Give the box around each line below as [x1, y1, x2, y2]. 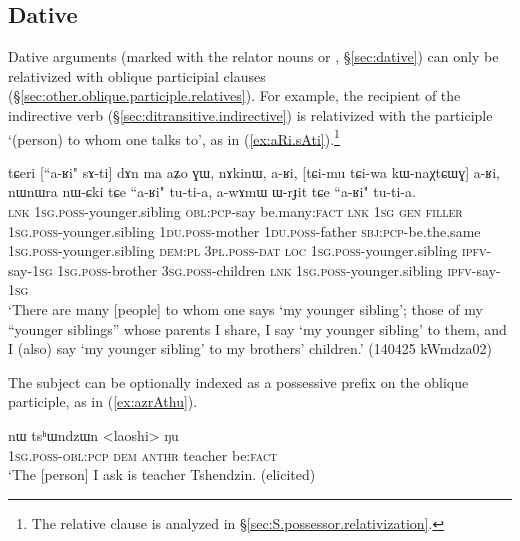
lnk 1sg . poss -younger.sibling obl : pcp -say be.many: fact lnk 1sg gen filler [8, 201, 463, 222]
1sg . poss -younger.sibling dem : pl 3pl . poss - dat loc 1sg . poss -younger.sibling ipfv [8, 240, 487, 261]
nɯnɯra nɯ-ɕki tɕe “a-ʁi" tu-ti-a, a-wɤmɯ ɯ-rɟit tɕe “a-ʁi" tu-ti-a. [8, 181, 416, 202]
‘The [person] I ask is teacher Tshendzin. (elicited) [8, 464, 316, 485]
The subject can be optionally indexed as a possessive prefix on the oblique [8, 371, 469, 392]
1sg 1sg [32, 259, 78, 280]
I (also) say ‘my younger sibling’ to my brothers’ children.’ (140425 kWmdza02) [8, 338, 492, 359]
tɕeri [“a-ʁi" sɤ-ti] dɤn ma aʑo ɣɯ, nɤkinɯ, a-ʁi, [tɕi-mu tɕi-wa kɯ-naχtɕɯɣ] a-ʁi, [8, 161, 500, 182]
